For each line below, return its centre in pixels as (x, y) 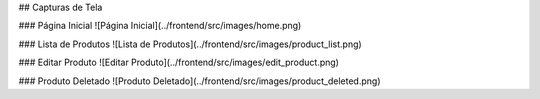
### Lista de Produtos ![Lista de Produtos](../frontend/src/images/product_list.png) (190, 44)
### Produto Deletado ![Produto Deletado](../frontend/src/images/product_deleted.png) (199, 81)
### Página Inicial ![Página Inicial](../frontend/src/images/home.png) (160, 26)
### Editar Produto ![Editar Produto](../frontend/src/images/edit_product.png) (179, 62)
